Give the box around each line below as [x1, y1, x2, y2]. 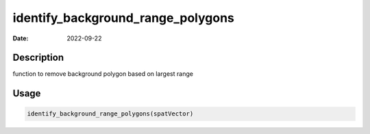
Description [12, 52, 64, 64]
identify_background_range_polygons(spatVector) [27, 110, 194, 118]
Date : [12, 34, 29, 42]
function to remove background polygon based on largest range [12, 70, 193, 78]
